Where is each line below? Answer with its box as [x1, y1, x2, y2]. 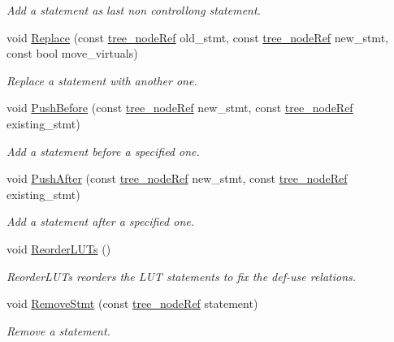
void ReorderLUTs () [6, 240, 111, 257]
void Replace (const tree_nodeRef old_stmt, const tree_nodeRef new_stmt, [6, 28, 388, 45]
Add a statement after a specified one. [6, 213, 194, 230]
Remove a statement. [6, 322, 110, 339]
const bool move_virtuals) [6, 45, 138, 62]
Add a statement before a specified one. [6, 142, 200, 159]
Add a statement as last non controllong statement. [6, 2, 261, 18]
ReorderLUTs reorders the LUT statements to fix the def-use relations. [6, 267, 357, 284]
